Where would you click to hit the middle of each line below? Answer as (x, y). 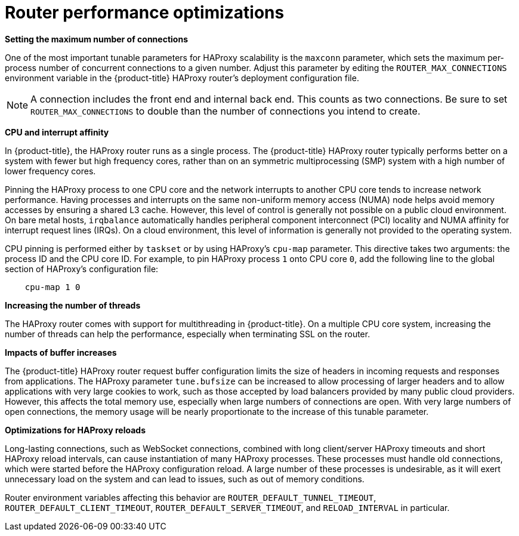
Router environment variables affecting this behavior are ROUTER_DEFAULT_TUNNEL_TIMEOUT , (191, 497)
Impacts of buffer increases (61, 352)
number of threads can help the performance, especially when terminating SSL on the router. (188, 334)
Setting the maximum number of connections (96, 39)
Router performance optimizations (145, 13)
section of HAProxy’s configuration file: (82, 269)
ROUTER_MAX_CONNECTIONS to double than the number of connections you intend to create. (225, 111)
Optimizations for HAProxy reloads (75, 430)
